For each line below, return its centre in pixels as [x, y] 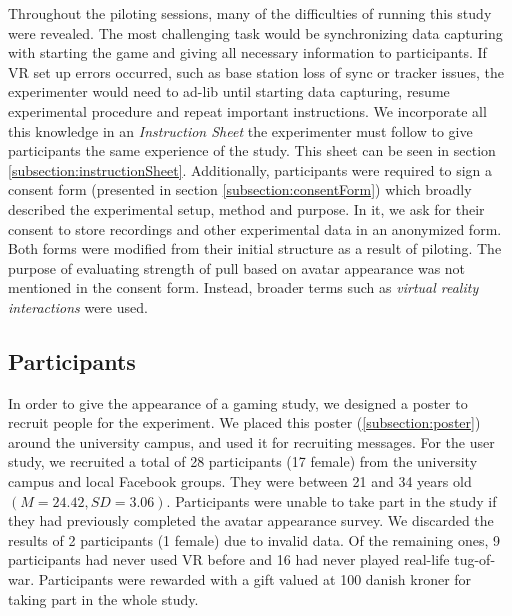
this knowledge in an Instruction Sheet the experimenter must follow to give [240, 130]
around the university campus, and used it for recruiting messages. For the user [251, 441]
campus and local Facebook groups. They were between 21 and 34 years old [240, 481]
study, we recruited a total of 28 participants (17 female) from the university [243, 461]
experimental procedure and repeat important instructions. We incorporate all [247, 110]
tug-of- [475, 559]
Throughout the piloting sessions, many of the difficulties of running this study [250, 13]
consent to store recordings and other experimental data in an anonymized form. [255, 228]
